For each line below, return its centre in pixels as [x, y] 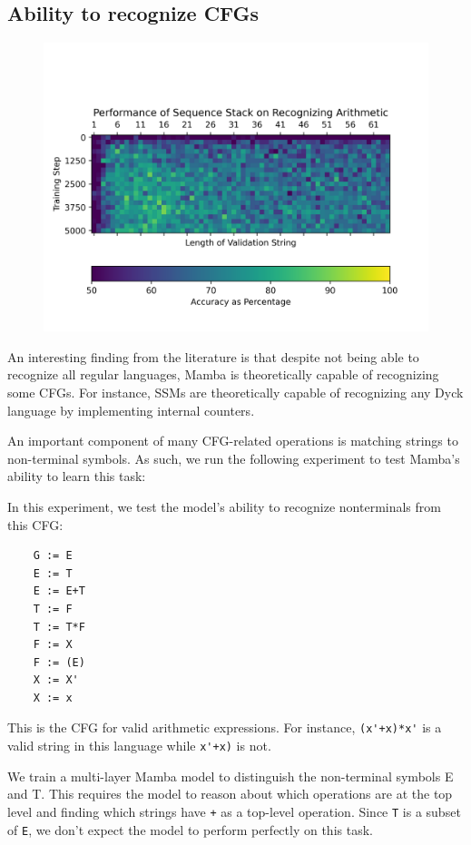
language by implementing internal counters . [131, 410]
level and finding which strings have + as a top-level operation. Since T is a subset [234, 811]
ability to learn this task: [77, 476]
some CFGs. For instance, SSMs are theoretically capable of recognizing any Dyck [235, 392]
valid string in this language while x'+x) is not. [139, 746]
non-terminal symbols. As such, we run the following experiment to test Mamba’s [234, 458]
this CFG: [35, 524]
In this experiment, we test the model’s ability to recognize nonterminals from [224, 506]
